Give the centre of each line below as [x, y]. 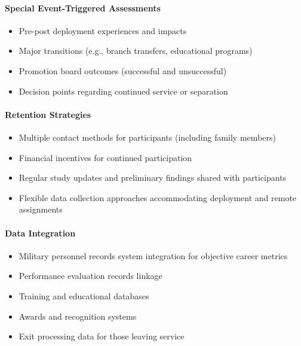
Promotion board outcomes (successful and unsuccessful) [123, 70]
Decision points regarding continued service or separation [123, 91]
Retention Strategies [48, 114]
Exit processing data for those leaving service [102, 336]
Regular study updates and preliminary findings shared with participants [153, 177]
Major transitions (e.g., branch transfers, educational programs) [136, 51]
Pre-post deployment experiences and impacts [103, 30]
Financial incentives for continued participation [105, 157]
